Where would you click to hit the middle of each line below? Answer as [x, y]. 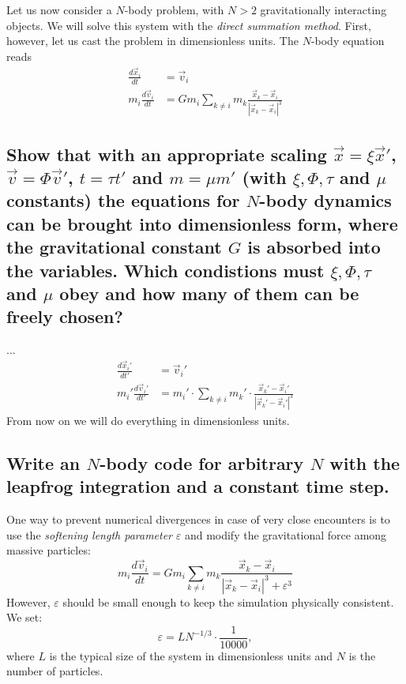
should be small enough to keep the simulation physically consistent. [228, 601]
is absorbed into [314, 247]
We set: [24, 617]
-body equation [348, 41]
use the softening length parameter [90, 534]
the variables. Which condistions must [165, 270]
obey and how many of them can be [209, 293]
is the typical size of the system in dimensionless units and [191, 655]
